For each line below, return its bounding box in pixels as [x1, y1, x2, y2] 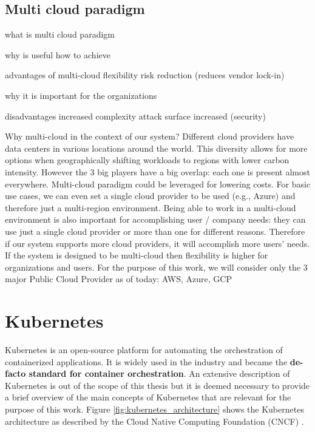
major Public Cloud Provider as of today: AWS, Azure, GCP [5, 272, 232, 285]
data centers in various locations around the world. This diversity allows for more [5, 141, 308, 154]
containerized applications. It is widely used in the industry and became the [5, 355, 288, 368]
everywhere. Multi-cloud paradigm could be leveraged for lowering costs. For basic [5, 177, 311, 190]
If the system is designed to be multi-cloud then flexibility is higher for [5, 249, 268, 262]
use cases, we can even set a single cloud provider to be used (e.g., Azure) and [5, 189, 296, 202]
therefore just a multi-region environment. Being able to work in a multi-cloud [5, 201, 296, 214]
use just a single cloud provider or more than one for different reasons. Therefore [5, 224, 305, 237]
